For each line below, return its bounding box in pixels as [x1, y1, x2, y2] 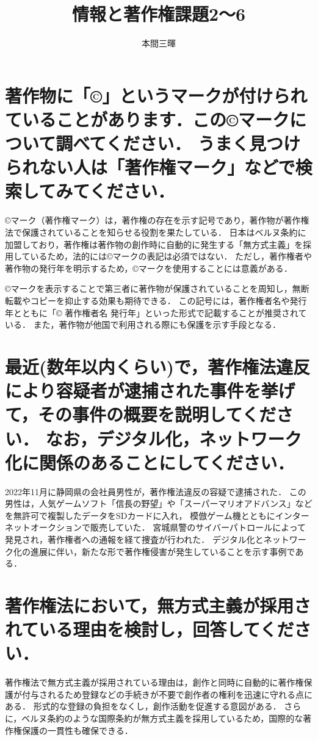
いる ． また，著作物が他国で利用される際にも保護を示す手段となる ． [5, 318, 281, 331]
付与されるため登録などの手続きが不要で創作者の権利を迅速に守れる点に [21, 687, 313, 700]
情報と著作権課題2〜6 [71, 1, 246, 26]
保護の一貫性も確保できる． [21, 724, 133, 736]
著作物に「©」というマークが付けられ [5, 82, 308, 107]
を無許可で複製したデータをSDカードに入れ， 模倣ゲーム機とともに [5, 509, 275, 521]
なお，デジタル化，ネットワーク [45, 426, 302, 451]
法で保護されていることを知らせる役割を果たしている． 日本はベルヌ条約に [5, 226, 306, 238]
